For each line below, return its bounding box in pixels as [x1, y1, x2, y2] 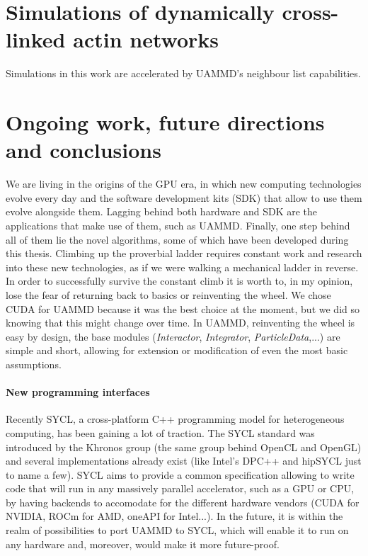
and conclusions [6, 135, 161, 164]
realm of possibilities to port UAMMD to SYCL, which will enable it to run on [6, 523, 349, 538]
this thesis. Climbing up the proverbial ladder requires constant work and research [6, 246, 362, 261]
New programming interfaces [6, 385, 150, 399]
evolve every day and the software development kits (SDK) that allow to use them [6, 190, 362, 205]
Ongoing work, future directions [6, 108, 325, 137]
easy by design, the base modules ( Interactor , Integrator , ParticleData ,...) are [6, 329, 340, 344]
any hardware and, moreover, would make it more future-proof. [6, 536, 280, 551]
